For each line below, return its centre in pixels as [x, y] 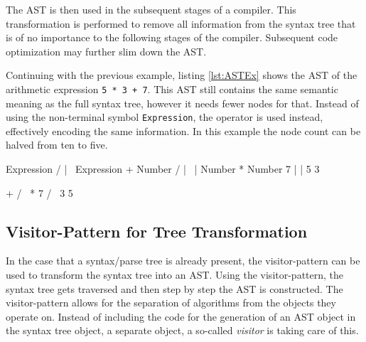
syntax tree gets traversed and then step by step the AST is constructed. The [174, 288]
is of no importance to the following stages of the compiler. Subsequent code [172, 37]
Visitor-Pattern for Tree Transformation [157, 231]
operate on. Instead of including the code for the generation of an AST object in [181, 316]
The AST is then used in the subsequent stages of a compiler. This [151, 9]
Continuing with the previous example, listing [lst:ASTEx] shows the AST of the [182, 75]
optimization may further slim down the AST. [106, 51]
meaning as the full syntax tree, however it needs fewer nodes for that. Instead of [182, 103]
